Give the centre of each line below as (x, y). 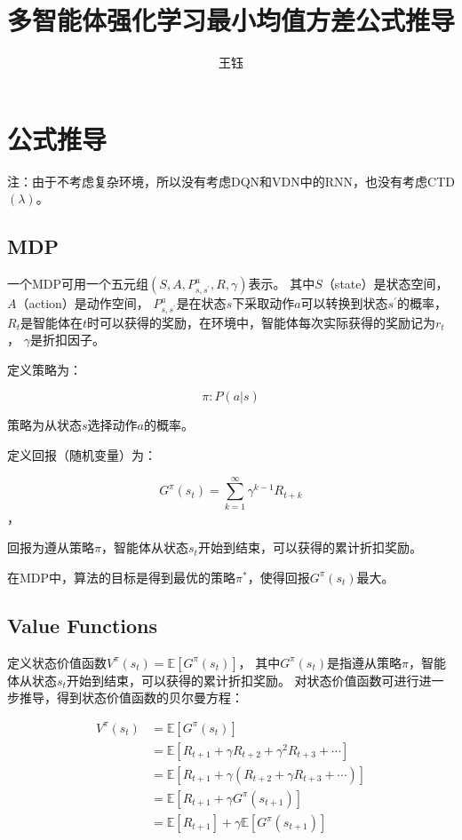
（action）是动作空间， (83, 303)
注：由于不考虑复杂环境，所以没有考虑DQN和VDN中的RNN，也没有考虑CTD (231, 181)
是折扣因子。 (67, 340)
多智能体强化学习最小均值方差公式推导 (231, 20)
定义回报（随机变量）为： (82, 454)
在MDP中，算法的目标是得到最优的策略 (122, 577)
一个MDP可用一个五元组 (78, 284)
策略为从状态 (44, 425)
